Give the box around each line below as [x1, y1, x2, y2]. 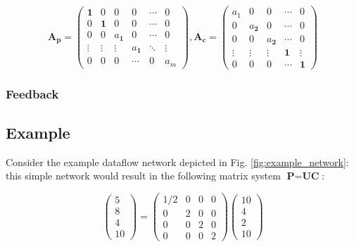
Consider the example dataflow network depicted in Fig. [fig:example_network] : [6, 154, 349, 169]
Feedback [6, 84, 59, 102]
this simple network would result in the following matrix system [6, 168, 281, 183]
